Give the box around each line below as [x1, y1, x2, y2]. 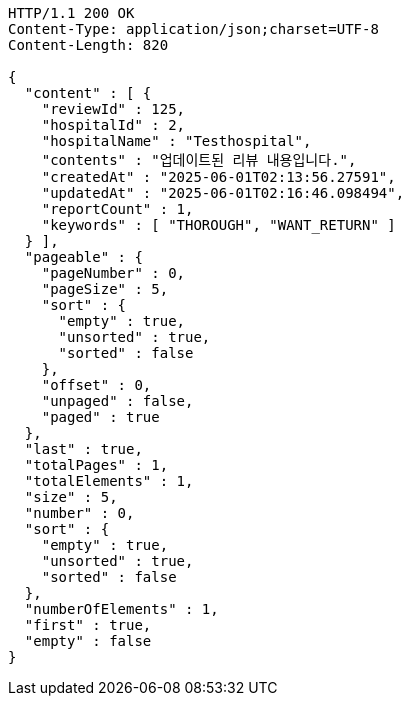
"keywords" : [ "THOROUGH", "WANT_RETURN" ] [41, 217, 396, 233]
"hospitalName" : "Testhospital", [41, 133, 312, 149]
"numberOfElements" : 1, [24, 601, 219, 617]
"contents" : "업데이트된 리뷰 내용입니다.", [41, 152, 357, 168]
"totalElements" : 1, [24, 473, 194, 489]
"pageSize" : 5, [41, 281, 169, 297]
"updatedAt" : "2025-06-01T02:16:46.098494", [41, 185, 405, 201]
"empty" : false [24, 633, 152, 649]
